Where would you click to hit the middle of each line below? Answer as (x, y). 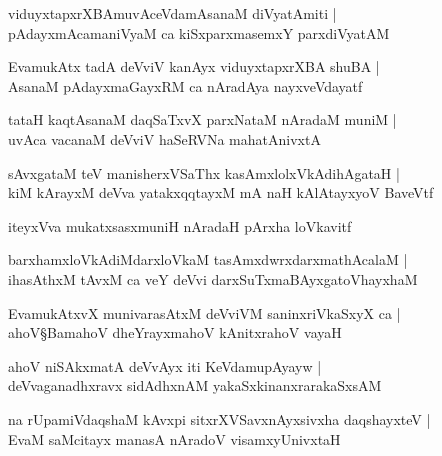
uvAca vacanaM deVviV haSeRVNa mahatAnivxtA (164, 138)
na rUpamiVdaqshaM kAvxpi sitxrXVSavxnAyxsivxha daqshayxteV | (219, 418)
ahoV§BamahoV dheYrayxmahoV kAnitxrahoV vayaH (175, 332)
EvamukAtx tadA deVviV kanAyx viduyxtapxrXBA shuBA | (194, 66)
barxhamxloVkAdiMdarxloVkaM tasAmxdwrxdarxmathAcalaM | (208, 259)
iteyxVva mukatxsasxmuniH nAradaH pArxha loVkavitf (180, 225)
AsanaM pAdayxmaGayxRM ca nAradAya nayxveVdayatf (185, 85)
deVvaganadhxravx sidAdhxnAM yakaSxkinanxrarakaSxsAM (195, 385)
